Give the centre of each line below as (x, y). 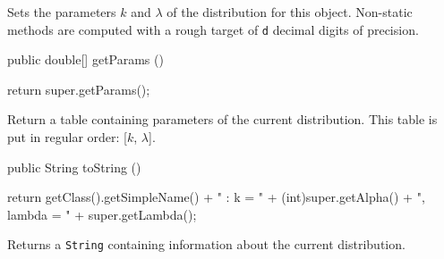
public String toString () (74, 167)
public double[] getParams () (85, 59)
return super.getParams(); (79, 89)
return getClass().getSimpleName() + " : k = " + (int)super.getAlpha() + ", (216, 197)
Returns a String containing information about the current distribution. (206, 244)
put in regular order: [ (67, 137)
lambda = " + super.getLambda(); (102, 214)
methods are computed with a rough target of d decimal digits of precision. (213, 29)
